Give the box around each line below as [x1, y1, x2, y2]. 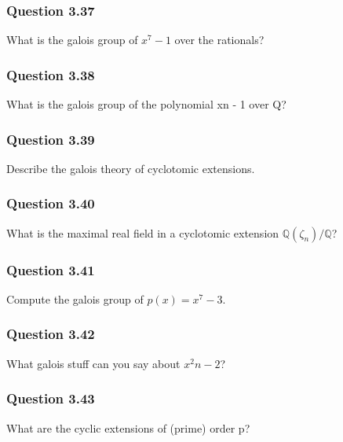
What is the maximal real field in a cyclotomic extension [6, 224, 279, 241]
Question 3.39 [6, 129, 95, 149]
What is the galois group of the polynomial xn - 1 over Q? [6, 96, 286, 112]
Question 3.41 [6, 260, 95, 279]
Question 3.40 [6, 193, 95, 213]
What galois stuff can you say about [6, 355, 181, 371]
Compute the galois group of [6, 290, 144, 307]
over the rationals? [174, 31, 265, 48]
